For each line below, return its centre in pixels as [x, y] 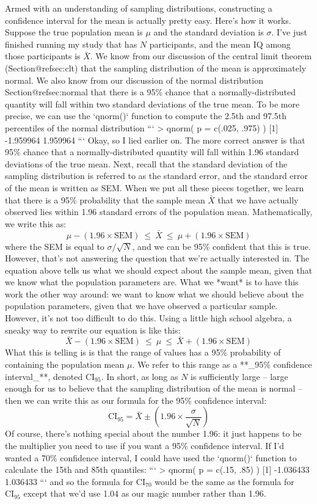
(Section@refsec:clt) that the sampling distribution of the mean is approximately [156, 68]
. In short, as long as [140, 376]
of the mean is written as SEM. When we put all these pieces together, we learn [155, 187]
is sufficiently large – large [239, 376]
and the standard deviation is [209, 32]
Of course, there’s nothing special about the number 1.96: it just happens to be [153, 433]
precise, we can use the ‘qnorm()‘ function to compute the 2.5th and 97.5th [146, 116]
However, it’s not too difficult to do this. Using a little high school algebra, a [148, 318]
